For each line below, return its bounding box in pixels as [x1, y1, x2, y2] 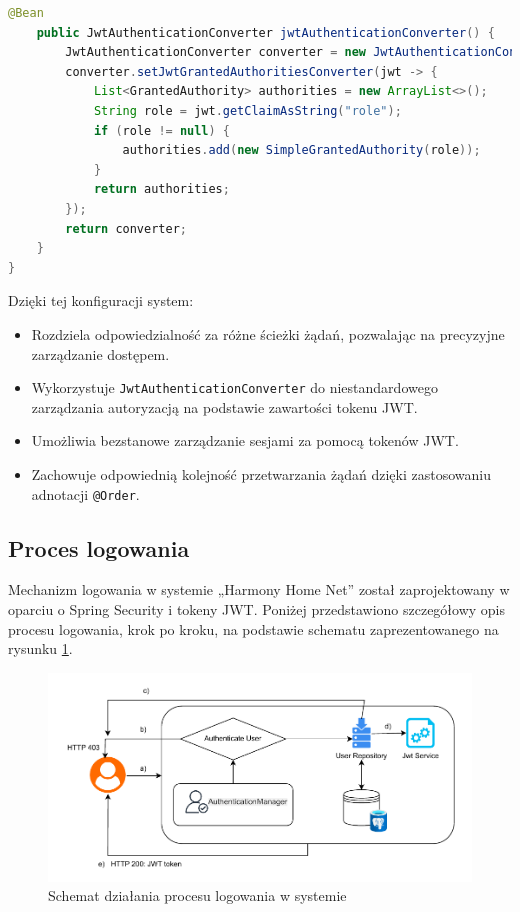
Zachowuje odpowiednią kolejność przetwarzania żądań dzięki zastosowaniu [31, 463, 491, 484]
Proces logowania [8, 532, 190, 563]
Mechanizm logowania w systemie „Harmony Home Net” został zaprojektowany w [8, 579, 510, 600]
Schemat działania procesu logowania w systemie [48, 885, 347, 906]
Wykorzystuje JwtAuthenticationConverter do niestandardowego [31, 377, 438, 398]
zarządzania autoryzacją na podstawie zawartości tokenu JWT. [31, 396, 418, 417]
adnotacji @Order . [31, 483, 140, 504]
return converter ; [65, 221, 187, 236]
